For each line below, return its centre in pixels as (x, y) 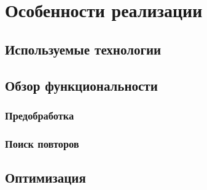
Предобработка (40, 115)
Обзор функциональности (81, 85)
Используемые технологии (83, 49)
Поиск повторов (42, 143)
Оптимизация (45, 177)
